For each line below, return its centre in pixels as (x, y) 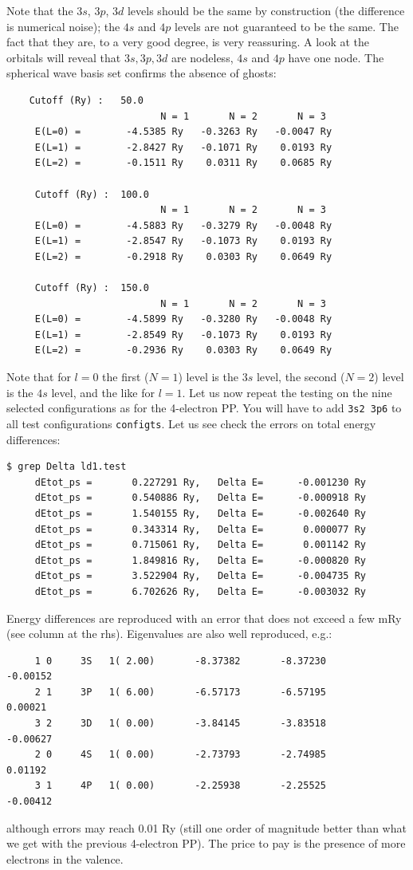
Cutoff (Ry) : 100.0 (92, 194)
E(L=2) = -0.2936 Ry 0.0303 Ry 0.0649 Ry (183, 350)
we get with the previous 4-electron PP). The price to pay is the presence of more (206, 843)
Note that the (40, 10)
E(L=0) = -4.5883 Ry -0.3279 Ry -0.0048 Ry (183, 225)
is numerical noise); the (63, 26)
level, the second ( (301, 377)
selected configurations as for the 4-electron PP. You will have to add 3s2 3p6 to (204, 408)
